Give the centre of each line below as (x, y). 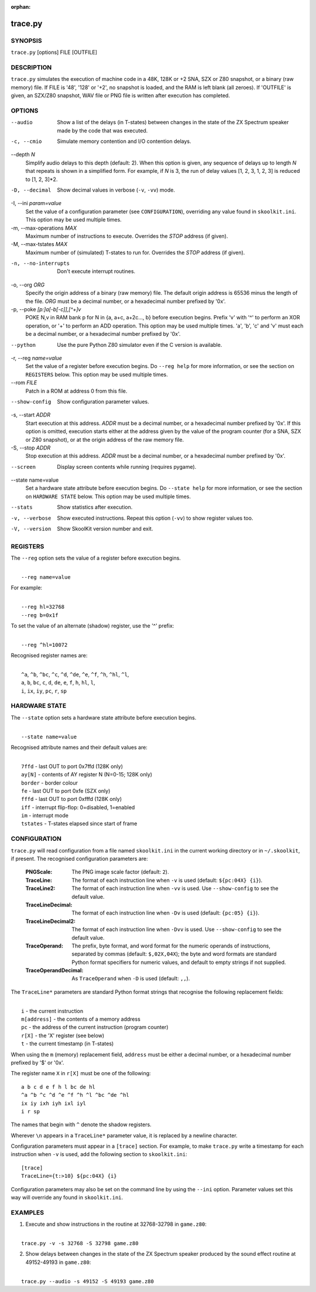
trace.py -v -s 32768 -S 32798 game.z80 (80, 1243)
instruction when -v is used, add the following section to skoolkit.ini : (99, 1154)
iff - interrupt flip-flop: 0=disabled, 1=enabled (78, 807)
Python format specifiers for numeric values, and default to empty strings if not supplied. (179, 962)
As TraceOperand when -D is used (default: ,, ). (131, 979)
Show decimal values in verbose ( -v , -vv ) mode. (116, 190)
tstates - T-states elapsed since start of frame (79, 824)
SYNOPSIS (26, 40)
